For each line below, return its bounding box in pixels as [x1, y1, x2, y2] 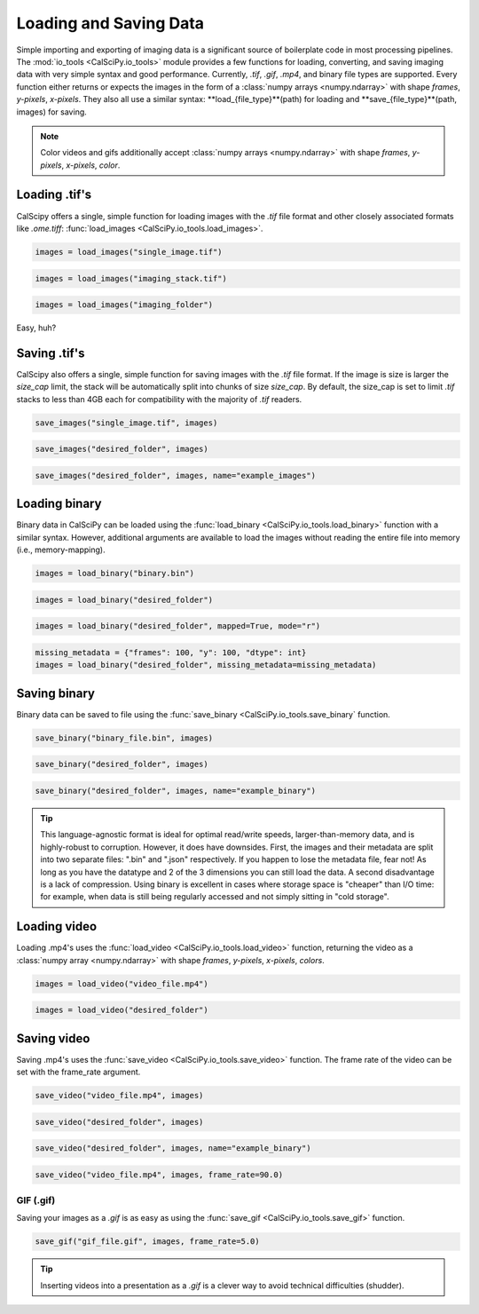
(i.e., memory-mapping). [16, 544, 106, 555]
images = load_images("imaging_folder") [35, 300, 213, 310]
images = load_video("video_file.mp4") [35, 978, 208, 989]
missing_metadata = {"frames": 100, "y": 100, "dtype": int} [35, 647, 307, 657]
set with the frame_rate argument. [16, 1066, 141, 1078]
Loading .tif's [16, 187, 92, 202]
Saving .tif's [16, 345, 85, 360]
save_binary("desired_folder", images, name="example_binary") [35, 786, 317, 796]
